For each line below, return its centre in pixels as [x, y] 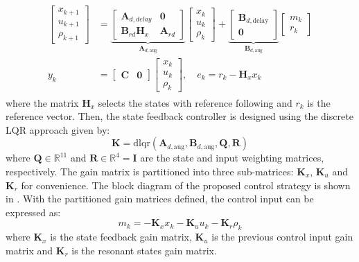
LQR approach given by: [58, 129]
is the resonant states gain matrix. [144, 250]
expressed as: [33, 212]
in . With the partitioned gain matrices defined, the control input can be [160, 199]
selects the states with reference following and [195, 102]
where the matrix [42, 102]
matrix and [29, 250]
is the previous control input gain [282, 237]
